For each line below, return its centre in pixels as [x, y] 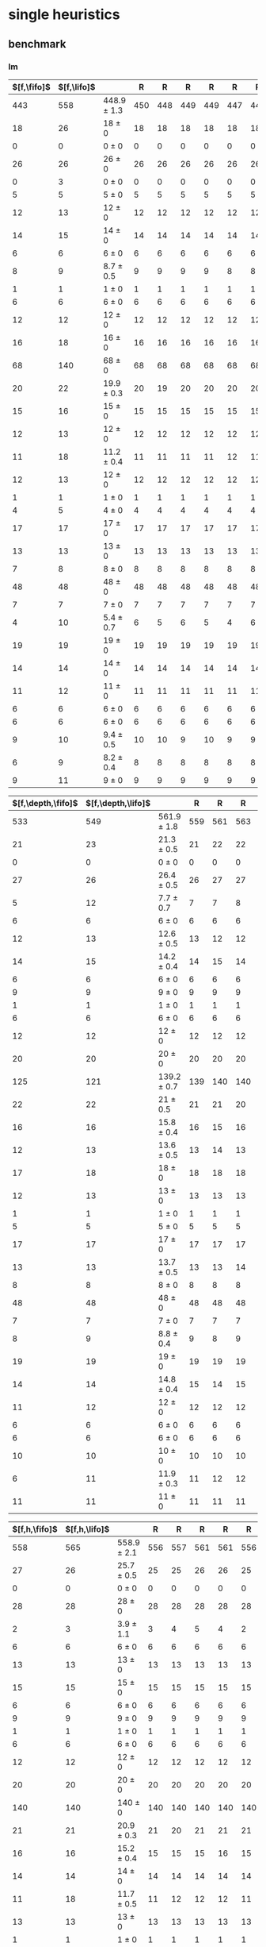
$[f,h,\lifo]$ [87, 1529]
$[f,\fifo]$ [31, 87]
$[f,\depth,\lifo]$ [118, 803]
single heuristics [64, 15]
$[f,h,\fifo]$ [35, 1529]
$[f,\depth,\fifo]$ [45, 803]
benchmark [37, 44]
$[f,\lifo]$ [77, 87]
